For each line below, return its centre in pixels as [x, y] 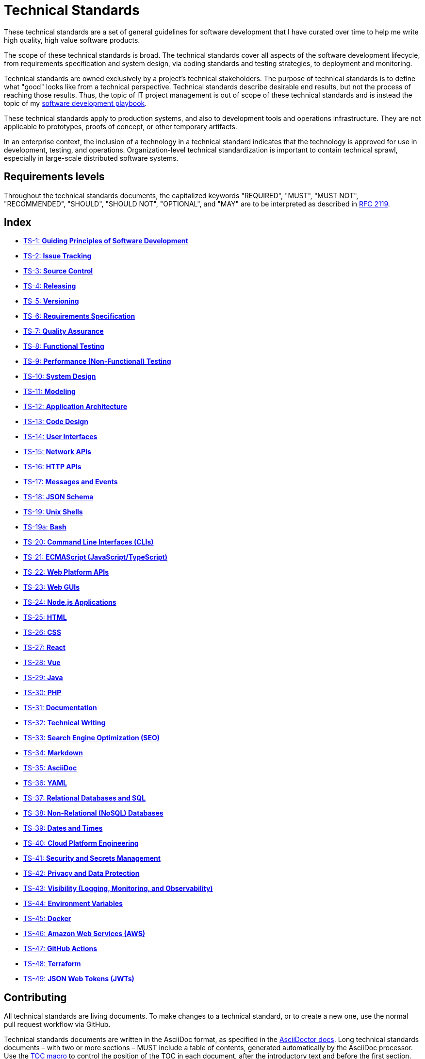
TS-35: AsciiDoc [50, 768]
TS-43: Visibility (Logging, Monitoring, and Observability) [118, 888]
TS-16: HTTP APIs [52, 467]
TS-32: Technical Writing [65, 723]
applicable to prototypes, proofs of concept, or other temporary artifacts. [121, 126]
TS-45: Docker [47, 919]
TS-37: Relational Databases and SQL [85, 798]
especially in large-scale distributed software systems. [91, 158]
